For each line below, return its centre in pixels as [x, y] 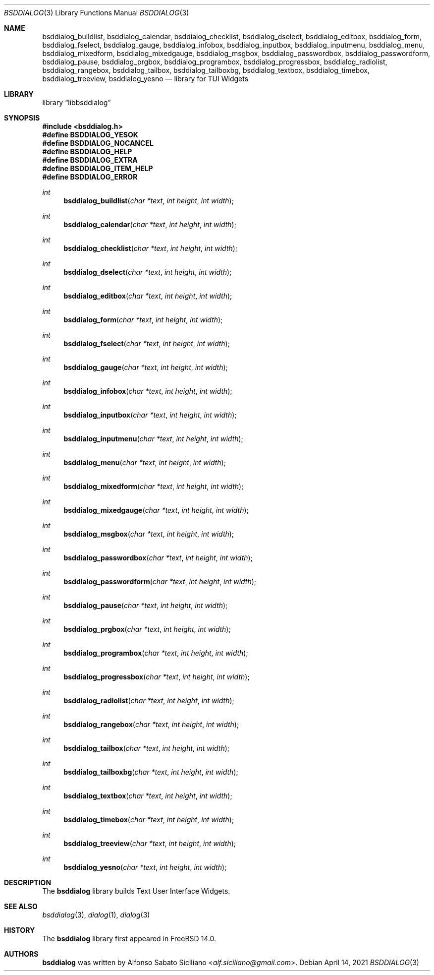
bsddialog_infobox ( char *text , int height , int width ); [148, 391]
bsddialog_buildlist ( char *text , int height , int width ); [149, 201]
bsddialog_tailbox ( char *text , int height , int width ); [147, 748]
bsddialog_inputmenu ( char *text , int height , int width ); [153, 439]
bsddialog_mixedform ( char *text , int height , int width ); [154, 486]
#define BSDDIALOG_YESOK [90, 135]
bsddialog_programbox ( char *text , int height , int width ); [156, 653]
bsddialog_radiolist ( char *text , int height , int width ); [149, 701]
